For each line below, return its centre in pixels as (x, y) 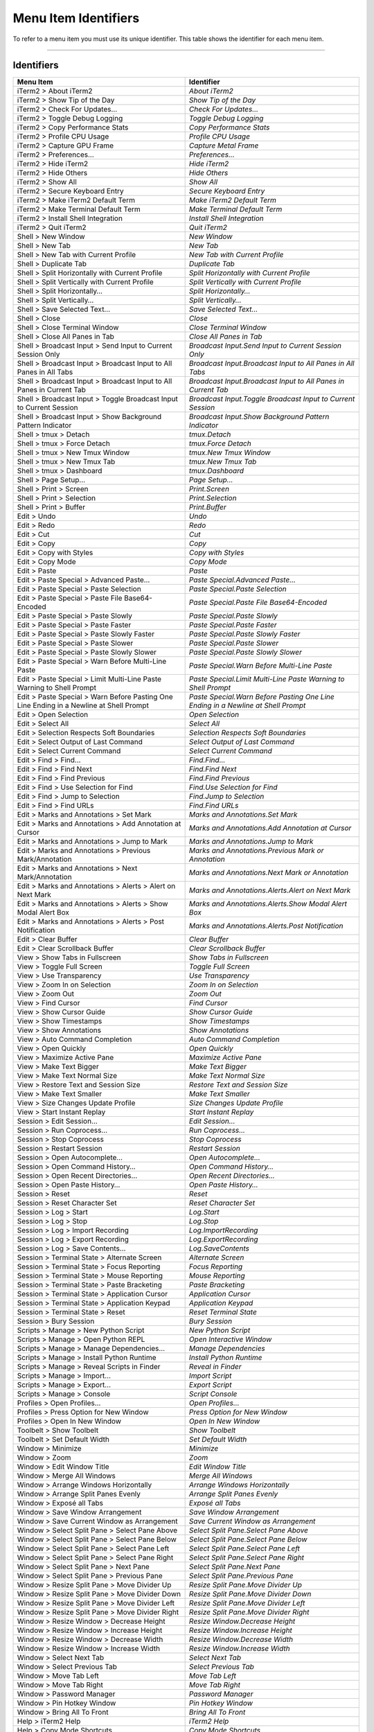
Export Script (210, 1385)
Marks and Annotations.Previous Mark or (256, 851)
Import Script (210, 1376)
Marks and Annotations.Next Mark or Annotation (269, 873)
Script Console (213, 1394)
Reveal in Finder (215, 1367)
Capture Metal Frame (224, 145)
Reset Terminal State (223, 1312)
